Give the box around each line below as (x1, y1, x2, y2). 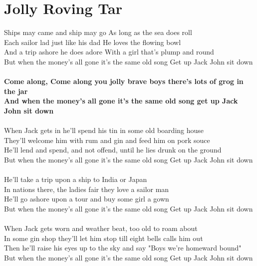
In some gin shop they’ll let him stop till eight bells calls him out (4, 232, 203, 243)
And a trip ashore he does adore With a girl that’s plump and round (4, 46, 214, 57)
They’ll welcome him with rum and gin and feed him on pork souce (4, 134, 210, 145)
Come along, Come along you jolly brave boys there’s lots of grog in (4, 76, 244, 86)
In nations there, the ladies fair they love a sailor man (4, 183, 169, 194)
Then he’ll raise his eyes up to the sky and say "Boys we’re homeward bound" (4, 242, 242, 253)
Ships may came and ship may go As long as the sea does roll (4, 27, 192, 37)
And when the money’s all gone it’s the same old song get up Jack (4, 95, 238, 106)
